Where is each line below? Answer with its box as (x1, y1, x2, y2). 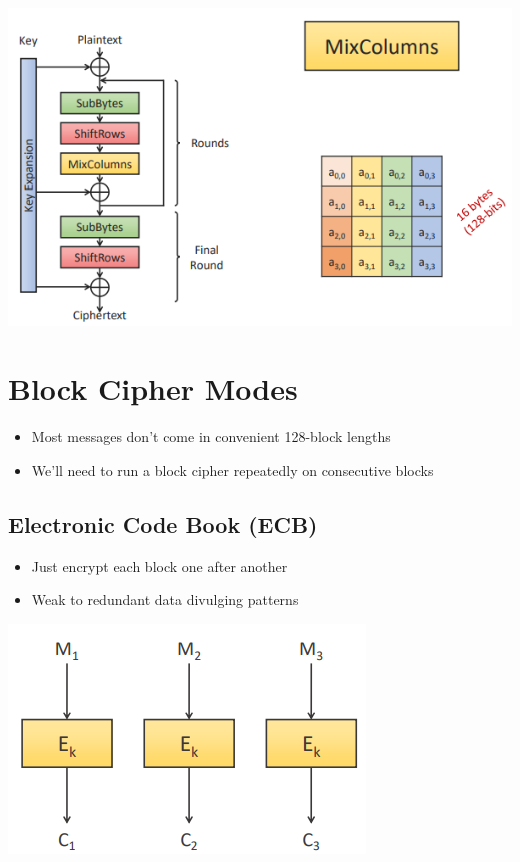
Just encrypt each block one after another (31, 555, 288, 576)
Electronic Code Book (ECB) (8, 508, 318, 539)
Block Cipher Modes (8, 368, 298, 409)
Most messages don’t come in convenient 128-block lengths (31, 426, 391, 447)
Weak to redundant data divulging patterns (31, 589, 299, 610)
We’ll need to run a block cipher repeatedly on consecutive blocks (31, 459, 434, 480)
